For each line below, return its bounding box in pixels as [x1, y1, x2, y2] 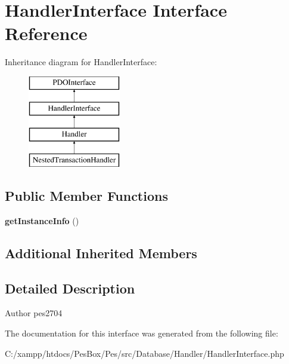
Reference [5, 21, 88, 45]
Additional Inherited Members [5, 243, 197, 262]
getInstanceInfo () [5, 214, 79, 227]
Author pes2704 [5, 307, 63, 319]
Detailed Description [5, 279, 135, 297]
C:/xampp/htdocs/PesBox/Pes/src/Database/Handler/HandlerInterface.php [5, 347, 284, 359]
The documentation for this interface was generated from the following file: [5, 327, 278, 339]
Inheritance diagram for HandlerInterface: [5, 56, 157, 68]
